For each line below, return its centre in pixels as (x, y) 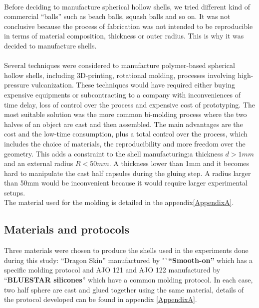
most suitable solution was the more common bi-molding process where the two (126, 114)
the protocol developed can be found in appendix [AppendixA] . (101, 299)
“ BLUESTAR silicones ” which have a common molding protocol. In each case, (129, 280)
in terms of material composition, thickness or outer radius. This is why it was (124, 36)
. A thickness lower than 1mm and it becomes (179, 163)
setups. (15, 192)
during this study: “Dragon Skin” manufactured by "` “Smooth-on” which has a (129, 260)
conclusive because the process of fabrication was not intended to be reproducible (129, 26)
